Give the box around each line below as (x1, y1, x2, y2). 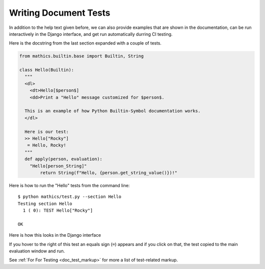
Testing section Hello (18, 201, 73, 206)
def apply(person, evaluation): (25, 156, 103, 162)
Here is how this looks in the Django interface (9, 232, 101, 238)
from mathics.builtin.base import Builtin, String (19, 53, 144, 59)
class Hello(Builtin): (19, 67, 74, 73)
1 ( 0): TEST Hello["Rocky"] (23, 208, 93, 213)
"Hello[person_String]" (29, 163, 87, 169)
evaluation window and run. (9, 248, 65, 254)
